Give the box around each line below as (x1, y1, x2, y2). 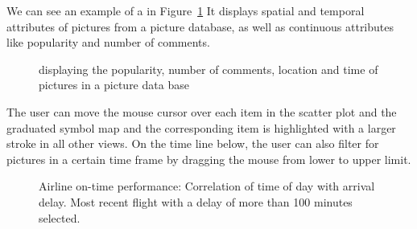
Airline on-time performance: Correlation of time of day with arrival (39, 178, 375, 194)
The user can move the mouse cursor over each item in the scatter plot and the (6, 103, 397, 120)
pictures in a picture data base (39, 76, 189, 93)
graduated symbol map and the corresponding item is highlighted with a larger (6, 119, 396, 136)
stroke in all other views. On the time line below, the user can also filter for (6, 135, 379, 152)
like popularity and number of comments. (6, 34, 210, 51)
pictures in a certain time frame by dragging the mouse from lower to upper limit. (6, 150, 411, 167)
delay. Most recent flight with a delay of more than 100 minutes (39, 193, 353, 210)
